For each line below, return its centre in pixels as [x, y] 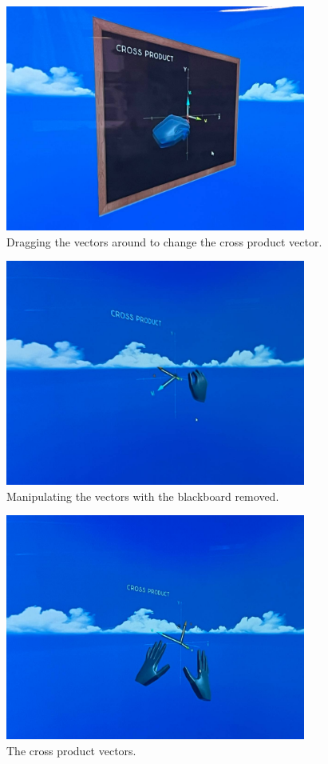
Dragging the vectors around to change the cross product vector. [164, 241]
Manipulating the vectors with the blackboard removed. [143, 496]
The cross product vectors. [71, 750]
